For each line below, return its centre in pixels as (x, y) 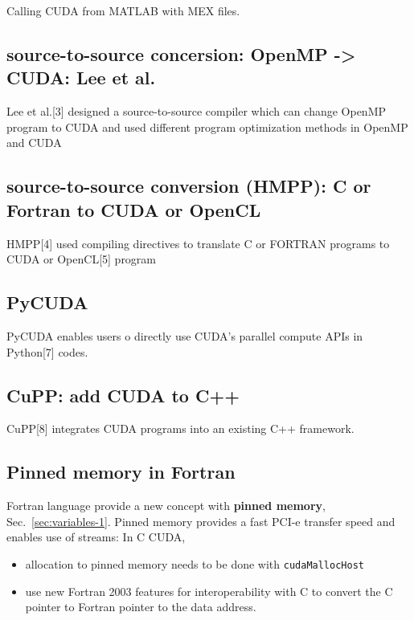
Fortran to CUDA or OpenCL (134, 209)
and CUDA (34, 143)
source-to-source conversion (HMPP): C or (189, 186)
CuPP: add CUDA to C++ (123, 395)
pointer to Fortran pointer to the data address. (141, 607)
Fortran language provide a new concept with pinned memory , (166, 506)
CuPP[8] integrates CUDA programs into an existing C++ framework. (180, 428)
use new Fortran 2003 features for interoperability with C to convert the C (209, 591)
